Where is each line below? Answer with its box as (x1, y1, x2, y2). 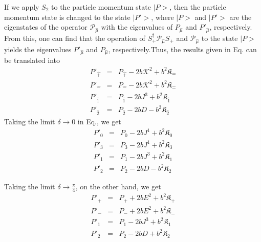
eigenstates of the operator (4, 21, 88, 32)
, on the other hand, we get (75, 181, 161, 192)
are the (229, 11, 252, 22)
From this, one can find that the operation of (4, 32, 145, 43)
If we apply (4, 2, 39, 12)
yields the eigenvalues (4, 43, 72, 54)
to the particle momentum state (51, 2, 151, 12)
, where (151, 11, 174, 22)
